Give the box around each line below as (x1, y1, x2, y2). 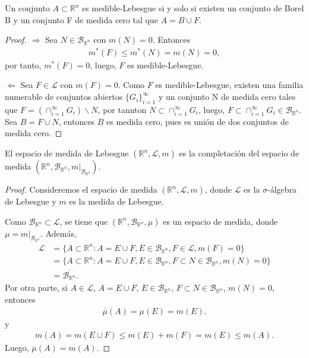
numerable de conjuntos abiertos (5, 90, 123, 103)
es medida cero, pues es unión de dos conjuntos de (106, 115, 289, 127)
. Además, (40, 227, 77, 239)
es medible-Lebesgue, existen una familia (155, 78, 304, 91)
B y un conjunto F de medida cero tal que (5, 13, 158, 26)
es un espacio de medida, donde (163, 215, 278, 227)
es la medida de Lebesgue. (69, 195, 164, 208)
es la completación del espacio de (179, 147, 299, 159)
